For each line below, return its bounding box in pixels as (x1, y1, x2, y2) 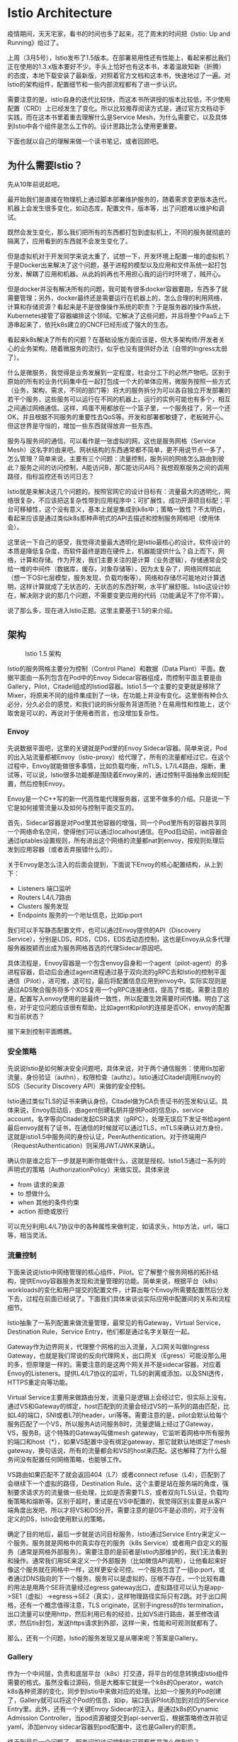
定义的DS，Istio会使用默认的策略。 (7, 1515, 109, 1523)
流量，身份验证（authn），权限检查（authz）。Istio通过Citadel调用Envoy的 (7, 1073, 221, 1081)
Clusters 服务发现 (17, 902, 69, 910)
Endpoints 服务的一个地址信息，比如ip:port (17, 911, 143, 919)
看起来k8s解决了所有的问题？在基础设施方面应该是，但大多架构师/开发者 (7, 335, 219, 344)
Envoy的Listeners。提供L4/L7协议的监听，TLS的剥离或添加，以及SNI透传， (7, 1369, 227, 1378)
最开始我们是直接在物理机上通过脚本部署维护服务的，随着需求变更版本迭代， (7, 195, 231, 203)
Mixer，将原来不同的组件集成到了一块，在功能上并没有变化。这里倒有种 (7, 691, 216, 699)
